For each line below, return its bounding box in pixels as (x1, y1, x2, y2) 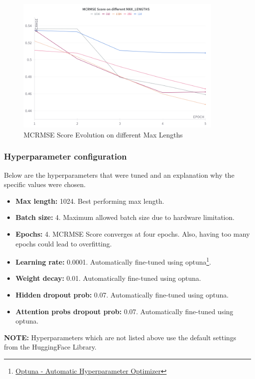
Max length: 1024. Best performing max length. (15, 195, 164, 206)
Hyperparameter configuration (4, 150, 127, 162)
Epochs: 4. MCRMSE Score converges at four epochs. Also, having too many (15, 228, 250, 239)
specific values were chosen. (4, 179, 86, 189)
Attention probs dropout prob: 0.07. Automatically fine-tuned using (15, 306, 233, 316)
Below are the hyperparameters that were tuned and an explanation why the (4, 169, 234, 180)
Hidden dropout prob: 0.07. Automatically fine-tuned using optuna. (15, 290, 229, 299)
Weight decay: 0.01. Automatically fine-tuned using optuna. (15, 273, 201, 283)
